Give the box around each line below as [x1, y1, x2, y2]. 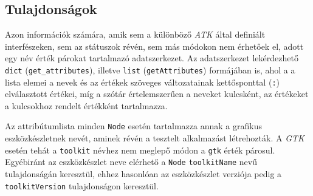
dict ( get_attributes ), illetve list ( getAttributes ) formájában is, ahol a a [5, 63, 295, 76]
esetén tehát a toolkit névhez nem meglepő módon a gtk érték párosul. [5, 143, 275, 156]
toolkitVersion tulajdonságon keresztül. [5, 179, 159, 192]
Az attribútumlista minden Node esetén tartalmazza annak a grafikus [5, 120, 262, 132]
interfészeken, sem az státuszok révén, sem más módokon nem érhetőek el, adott [5, 39, 304, 52]
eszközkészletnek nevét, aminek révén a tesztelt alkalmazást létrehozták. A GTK [5, 132, 304, 144]
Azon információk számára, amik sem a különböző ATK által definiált [5, 28, 266, 41]
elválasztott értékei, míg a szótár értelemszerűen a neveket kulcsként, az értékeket [5, 87, 309, 100]
